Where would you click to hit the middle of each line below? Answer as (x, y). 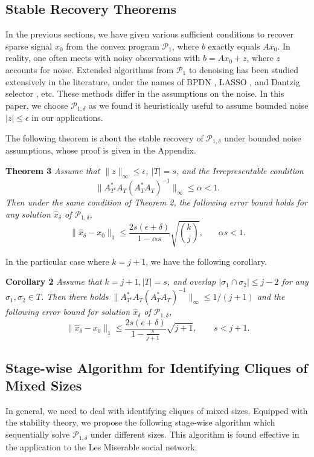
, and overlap (191, 281)
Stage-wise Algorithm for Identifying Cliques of (157, 367)
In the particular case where (57, 261)
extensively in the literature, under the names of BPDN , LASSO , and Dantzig (153, 81)
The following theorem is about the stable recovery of (104, 138)
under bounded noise (263, 138)
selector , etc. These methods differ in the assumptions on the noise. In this (145, 93)
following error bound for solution (68, 312)
